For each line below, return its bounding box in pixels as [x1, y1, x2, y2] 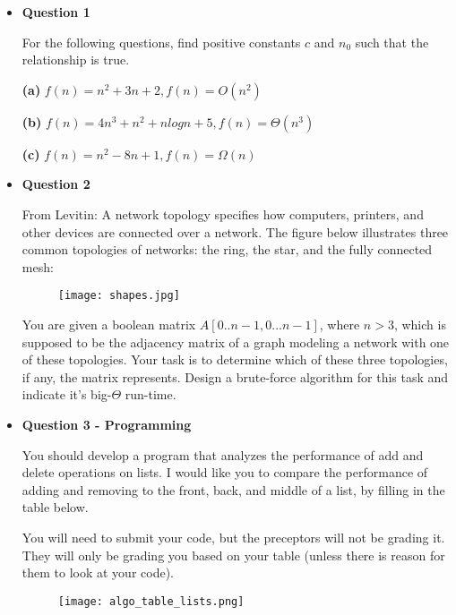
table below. [22, 498, 89, 517]
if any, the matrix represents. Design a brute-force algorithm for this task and [22, 367, 449, 386]
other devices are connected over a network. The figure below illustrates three [22, 222, 449, 241]
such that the [355, 32, 429, 51]
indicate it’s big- [22, 385, 112, 404]
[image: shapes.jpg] [57, 289, 180, 303]
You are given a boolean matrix [22, 315, 196, 333]
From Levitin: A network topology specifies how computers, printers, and [22, 204, 424, 223]
